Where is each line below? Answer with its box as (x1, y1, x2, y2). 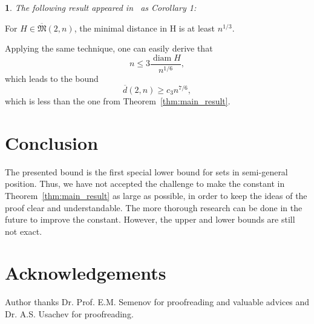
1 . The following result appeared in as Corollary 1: (5, 1, 197, 13)
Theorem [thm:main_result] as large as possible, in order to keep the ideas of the (5, 189, 307, 201)
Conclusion (5, 130, 99, 155)
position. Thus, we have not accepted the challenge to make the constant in (5, 177, 285, 190)
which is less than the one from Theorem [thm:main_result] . (5, 95, 231, 107)
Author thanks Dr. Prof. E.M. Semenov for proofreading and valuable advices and (5, 295, 310, 308)
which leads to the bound (5, 72, 99, 85)
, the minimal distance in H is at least (74, 21, 215, 34)
